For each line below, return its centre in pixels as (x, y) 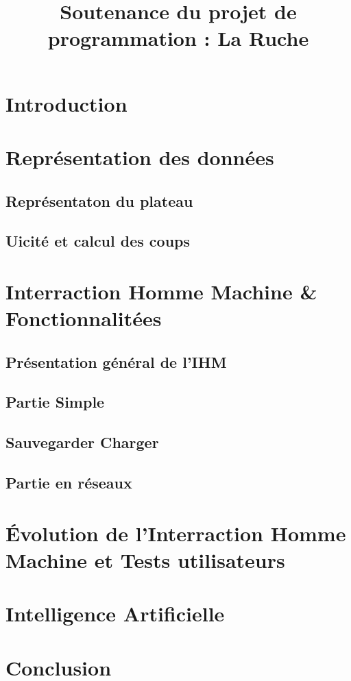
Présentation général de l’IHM (116, 361)
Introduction (66, 103)
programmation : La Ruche (178, 38)
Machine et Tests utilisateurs (145, 559)
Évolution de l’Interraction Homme (176, 533)
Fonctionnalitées (84, 318)
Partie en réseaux (69, 482)
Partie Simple (55, 402)
